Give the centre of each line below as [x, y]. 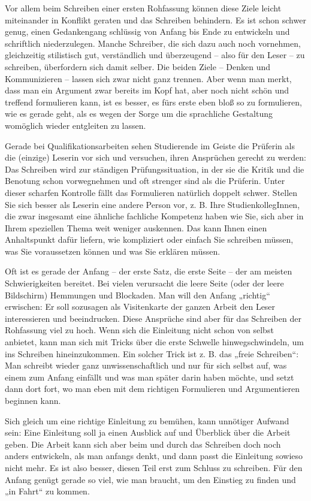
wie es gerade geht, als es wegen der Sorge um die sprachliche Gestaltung [139, 114]
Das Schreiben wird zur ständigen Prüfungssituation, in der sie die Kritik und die [155, 169]
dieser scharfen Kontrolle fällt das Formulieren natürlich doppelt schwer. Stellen [151, 192]
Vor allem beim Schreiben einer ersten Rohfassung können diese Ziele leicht [143, 8]
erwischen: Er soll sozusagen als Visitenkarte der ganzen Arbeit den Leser [140, 307]
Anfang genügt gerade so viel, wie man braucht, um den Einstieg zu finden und [150, 479]
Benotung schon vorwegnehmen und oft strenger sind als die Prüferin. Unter [145, 181]
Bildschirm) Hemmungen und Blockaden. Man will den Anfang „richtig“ [138, 295]
